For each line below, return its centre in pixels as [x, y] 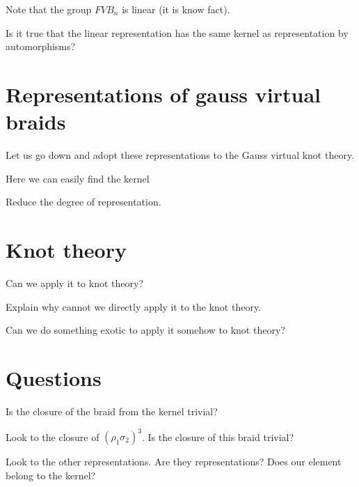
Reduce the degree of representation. [83, 202]
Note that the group [49, 9]
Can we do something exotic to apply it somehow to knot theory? [145, 330]
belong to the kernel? [51, 475]
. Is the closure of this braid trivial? [218, 436]
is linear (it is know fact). [176, 9]
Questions [54, 377]
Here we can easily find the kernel [78, 178]
